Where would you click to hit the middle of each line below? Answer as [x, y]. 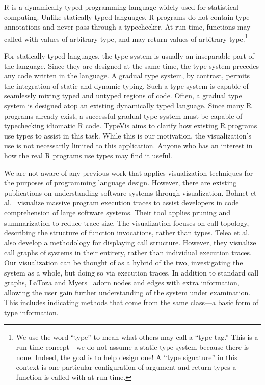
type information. [31, 312]
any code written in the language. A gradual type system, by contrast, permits [127, 76]
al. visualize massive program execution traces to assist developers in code [122, 202]
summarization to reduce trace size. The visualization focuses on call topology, [127, 222]
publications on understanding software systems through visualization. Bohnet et [130, 192]
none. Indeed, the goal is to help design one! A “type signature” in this [127, 357]
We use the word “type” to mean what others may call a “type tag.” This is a [137, 337]
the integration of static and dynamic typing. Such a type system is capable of [126, 85]
